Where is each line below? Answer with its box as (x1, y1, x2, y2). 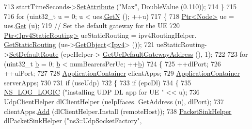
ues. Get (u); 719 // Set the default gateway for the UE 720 (4, 20, 180, 31)
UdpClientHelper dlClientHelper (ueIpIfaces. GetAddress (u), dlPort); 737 (4, 96, 224, 106)
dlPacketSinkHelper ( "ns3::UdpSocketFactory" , (4, 115, 142, 126)
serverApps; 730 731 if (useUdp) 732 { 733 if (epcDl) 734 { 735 (4, 77, 191, 87)
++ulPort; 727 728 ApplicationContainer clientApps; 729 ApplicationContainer (4, 68, 240, 78)
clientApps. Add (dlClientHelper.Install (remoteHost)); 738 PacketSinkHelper (4, 106, 232, 116)
